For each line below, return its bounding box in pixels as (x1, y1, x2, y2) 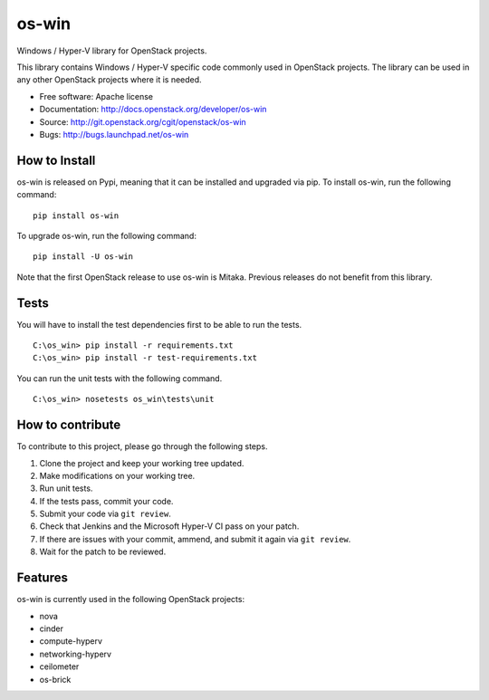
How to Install (16, 152, 96, 168)
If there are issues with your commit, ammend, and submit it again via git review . (39, 533, 351, 544)
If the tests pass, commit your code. (39, 495, 174, 506)
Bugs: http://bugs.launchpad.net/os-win (39, 129, 189, 139)
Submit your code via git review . (39, 508, 171, 520)
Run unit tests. (39, 483, 93, 494)
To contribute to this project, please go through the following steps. (16, 441, 268, 452)
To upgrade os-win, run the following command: (16, 230, 197, 241)
